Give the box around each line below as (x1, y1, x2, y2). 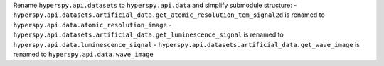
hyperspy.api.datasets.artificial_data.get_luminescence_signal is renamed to (13, 30, 284, 39)
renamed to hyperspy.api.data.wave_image (13, 50, 154, 58)
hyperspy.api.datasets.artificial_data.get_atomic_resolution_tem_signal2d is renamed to (13, 11, 325, 19)
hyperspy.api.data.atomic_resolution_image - (13, 20, 172, 29)
